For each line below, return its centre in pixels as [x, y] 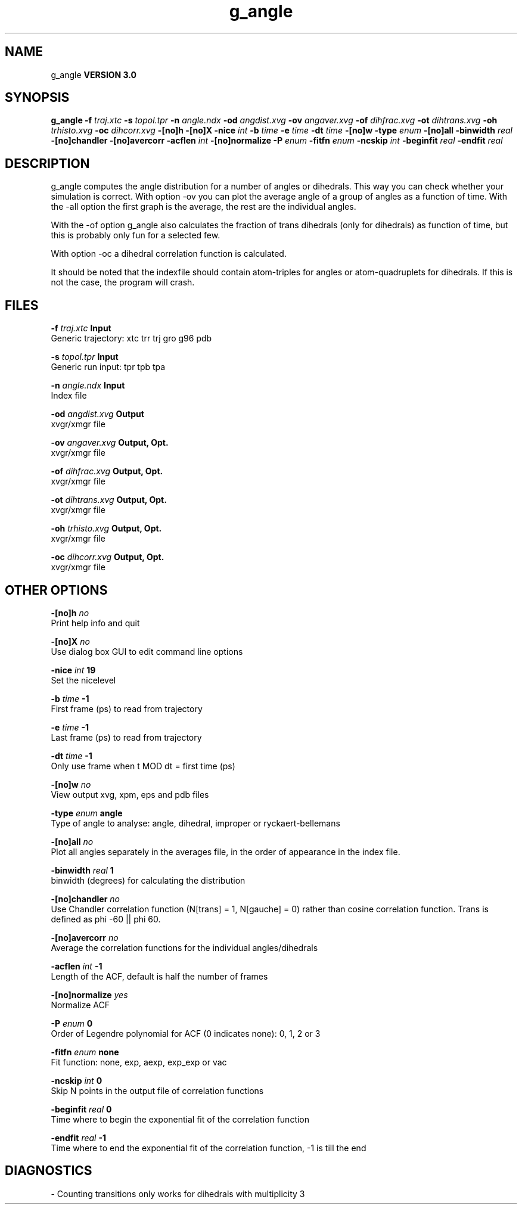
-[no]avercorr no [85, 937]
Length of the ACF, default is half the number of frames [159, 976]
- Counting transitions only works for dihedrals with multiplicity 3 [178, 1194]
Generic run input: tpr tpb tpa [108, 367]
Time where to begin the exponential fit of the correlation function [180, 1119]
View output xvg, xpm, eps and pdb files [130, 794]
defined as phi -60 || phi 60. [106, 919]
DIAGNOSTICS [49, 1171]
